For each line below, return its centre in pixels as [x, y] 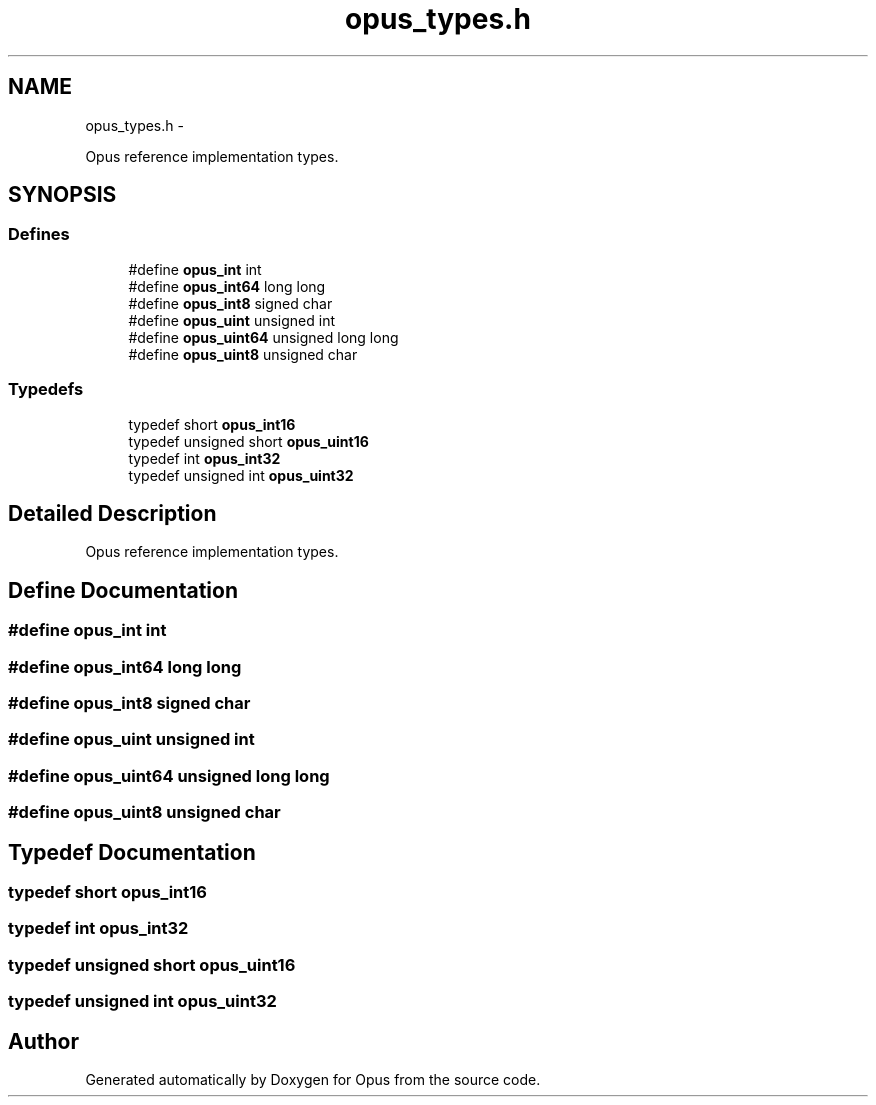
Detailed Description [112, 513]
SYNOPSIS [62, 195]
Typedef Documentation [132, 852]
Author [43, 1041]
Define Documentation [123, 590]
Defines [39, 234]
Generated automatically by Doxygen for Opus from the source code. [313, 1079]
